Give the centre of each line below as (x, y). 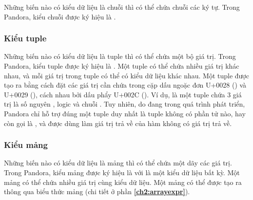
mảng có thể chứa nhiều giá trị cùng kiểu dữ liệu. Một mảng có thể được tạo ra (123, 182)
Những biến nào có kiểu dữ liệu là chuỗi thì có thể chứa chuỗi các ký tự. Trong (122, 7)
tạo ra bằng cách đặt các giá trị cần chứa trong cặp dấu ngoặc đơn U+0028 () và (125, 85)
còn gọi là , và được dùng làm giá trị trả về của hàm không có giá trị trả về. (118, 123)
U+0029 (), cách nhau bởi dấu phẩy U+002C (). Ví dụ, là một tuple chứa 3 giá (123, 94)
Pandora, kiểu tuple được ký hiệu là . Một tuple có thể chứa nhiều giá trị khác (122, 66)
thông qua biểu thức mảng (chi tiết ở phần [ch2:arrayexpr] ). (97, 191)
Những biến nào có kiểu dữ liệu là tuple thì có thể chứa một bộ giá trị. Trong (120, 56)
